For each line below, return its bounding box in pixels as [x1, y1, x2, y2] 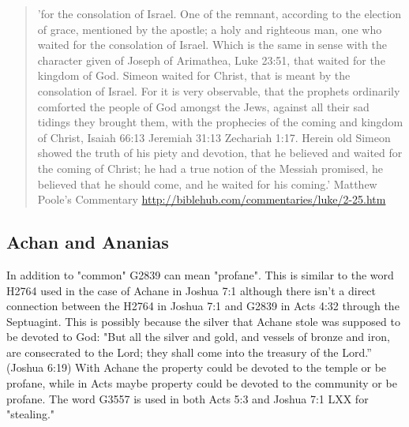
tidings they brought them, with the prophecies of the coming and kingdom [37, 114, 403, 130]
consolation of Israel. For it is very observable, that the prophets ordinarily [37, 82, 400, 99]
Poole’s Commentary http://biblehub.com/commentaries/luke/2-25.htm [37, 191, 386, 208]
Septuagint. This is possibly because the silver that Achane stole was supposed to [6, 313, 400, 329]
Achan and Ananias [6, 230, 169, 254]
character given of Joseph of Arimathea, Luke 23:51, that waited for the [37, 51, 385, 68]
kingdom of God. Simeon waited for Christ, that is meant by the [37, 67, 351, 84]
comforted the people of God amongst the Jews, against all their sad [37, 98, 370, 114]
